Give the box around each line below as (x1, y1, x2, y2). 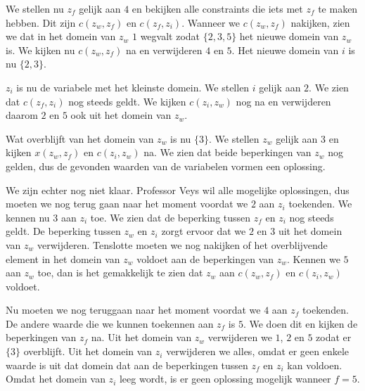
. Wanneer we (181, 15, 241, 30)
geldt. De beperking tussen (6, 224, 121, 238)
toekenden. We (288, 196, 352, 211)
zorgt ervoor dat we (161, 224, 246, 238)
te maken (318, 1, 358, 15)
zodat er (316, 330, 352, 345)
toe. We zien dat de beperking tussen (90, 210, 251, 224)
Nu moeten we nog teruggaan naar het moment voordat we (6, 302, 261, 317)
